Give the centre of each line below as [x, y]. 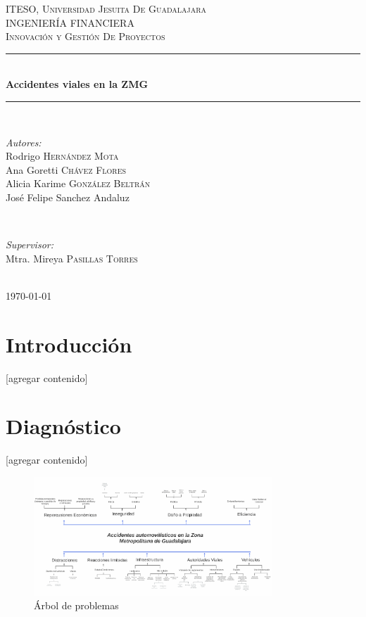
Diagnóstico [63, 426]
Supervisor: [30, 244]
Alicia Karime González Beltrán [78, 183]
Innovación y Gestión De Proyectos [86, 36]
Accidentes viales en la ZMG [77, 84]
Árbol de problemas [76, 605]
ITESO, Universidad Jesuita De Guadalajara [106, 8]
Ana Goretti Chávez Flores [66, 169]
